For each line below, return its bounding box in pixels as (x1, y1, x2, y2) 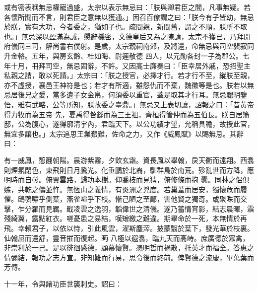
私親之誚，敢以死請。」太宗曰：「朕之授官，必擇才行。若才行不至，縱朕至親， (4, 70, 254, 80)
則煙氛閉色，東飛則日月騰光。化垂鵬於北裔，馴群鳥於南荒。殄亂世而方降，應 (4, 164, 254, 175)
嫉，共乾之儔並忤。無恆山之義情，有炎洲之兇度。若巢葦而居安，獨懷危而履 (4, 184, 247, 194)
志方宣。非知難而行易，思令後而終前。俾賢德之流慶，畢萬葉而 (52, 252, 254, 262)
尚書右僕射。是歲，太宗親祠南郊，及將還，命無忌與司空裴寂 (52, 41, 247, 51)
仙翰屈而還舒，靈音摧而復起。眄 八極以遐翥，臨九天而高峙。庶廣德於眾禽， (4, 232, 250, 243)
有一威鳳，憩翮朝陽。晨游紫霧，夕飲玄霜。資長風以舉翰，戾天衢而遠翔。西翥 (4, 154, 254, 165)
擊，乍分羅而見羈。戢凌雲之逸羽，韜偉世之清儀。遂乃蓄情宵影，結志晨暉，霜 (4, 203, 254, 214)
